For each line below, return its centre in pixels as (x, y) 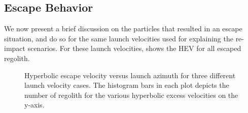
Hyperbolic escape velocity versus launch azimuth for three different (130, 75)
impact (15, 48)
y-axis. (34, 105)
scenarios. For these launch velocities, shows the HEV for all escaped (134, 48)
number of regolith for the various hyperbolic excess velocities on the (131, 95)
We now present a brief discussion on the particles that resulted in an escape (123, 29)
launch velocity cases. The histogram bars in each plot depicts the (127, 85)
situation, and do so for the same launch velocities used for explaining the (119, 38)
